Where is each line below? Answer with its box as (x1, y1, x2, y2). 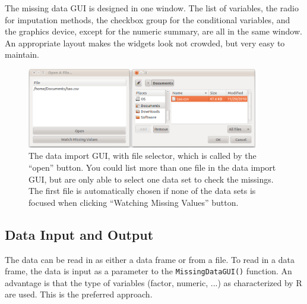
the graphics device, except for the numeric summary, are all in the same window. (5, 25, 302, 37)
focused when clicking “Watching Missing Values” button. (29, 196, 239, 208)
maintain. (5, 48, 39, 61)
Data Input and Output (5, 225, 154, 243)
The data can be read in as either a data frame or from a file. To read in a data (5, 253, 295, 265)
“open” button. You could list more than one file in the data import (29, 161, 276, 173)
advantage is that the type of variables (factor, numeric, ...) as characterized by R (5, 276, 302, 289)
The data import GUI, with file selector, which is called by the (29, 149, 257, 162)
